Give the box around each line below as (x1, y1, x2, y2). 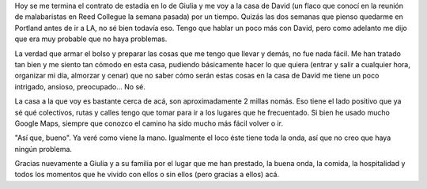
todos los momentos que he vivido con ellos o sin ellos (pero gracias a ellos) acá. (14, 170, 280, 180)
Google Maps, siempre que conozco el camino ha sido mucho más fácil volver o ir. (14, 119, 284, 128)
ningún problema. (14, 144, 73, 153)
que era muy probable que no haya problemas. (14, 34, 168, 43)
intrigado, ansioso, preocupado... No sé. (14, 81, 145, 91)
